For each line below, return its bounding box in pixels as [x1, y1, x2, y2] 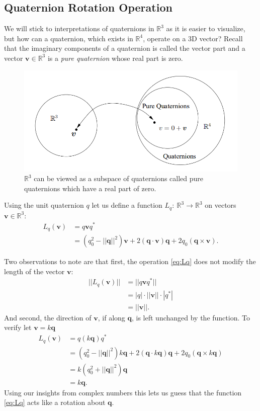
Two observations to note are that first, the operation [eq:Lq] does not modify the [4, 256, 256, 267]
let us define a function [92, 200, 162, 210]
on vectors [205, 200, 236, 210]
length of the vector [4, 266, 65, 276]
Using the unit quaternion [4, 200, 84, 210]
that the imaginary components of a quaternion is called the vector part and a [4, 43, 245, 53]
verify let [4, 322, 32, 333]
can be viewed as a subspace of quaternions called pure [34, 173, 204, 184]
